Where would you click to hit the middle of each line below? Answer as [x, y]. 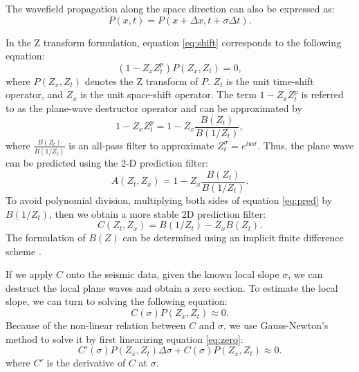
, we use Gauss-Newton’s [276, 325]
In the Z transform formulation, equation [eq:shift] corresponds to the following [174, 42]
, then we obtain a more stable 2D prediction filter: [158, 213]
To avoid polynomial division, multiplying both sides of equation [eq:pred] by [169, 199]
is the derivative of [86, 363]
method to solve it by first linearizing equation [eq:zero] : [125, 338]
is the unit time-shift [270, 81]
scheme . [24, 251]
